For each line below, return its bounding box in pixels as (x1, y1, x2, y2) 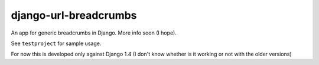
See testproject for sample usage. (11, 40, 102, 47)
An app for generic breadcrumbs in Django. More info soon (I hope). (11, 29, 177, 36)
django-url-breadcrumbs (11, 9, 137, 22)
